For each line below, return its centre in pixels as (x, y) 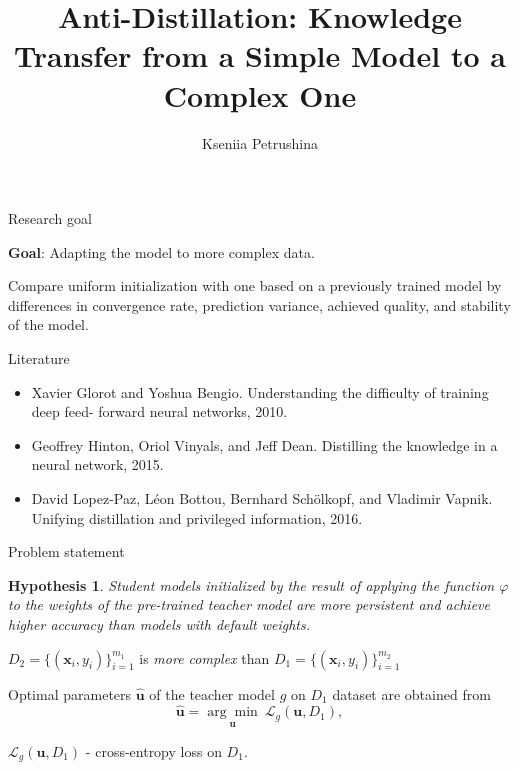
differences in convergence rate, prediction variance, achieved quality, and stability (259, 304)
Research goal (50, 218)
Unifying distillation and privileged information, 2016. (197, 517)
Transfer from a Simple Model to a (260, 55)
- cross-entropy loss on (153, 750)
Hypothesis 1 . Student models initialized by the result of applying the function (251, 584)
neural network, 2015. (97, 464)
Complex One (260, 94)
